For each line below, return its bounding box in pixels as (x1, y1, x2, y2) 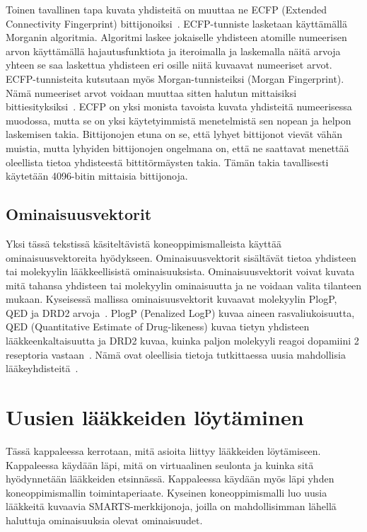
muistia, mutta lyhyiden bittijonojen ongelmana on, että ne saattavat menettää (6, 140, 349, 155)
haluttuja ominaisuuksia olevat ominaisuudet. (6, 512, 203, 527)
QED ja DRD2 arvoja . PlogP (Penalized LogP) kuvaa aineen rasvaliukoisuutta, (6, 305, 355, 320)
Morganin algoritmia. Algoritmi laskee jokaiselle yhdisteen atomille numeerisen (6, 30, 347, 45)
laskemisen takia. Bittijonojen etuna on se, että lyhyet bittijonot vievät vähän (6, 127, 343, 141)
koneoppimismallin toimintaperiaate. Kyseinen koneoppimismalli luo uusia (6, 485, 327, 499)
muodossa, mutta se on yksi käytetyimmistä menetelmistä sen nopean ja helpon (6, 112, 351, 127)
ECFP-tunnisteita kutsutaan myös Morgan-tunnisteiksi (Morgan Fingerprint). (6, 71, 344, 86)
